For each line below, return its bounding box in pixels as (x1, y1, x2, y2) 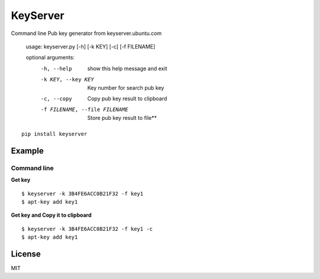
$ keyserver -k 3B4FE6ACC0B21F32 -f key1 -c (21, 226, 153, 232)
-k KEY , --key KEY (40, 76, 94, 83)
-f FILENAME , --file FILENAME (40, 106, 129, 113)
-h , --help (40, 65, 72, 72)
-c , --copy (40, 95, 72, 102)
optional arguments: (25, 54, 75, 61)
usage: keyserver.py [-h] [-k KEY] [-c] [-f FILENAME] (25, 43, 155, 50)
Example (11, 145, 44, 156)
